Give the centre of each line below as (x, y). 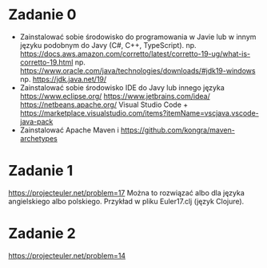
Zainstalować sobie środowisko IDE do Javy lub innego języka (122, 87)
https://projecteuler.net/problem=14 (67, 255)
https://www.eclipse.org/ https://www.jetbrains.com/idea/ (115, 96)
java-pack (36, 121)
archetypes (38, 138)
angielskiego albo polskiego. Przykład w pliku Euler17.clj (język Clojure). (126, 201)
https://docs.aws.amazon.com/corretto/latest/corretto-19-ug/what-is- (135, 53)
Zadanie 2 (42, 234)
